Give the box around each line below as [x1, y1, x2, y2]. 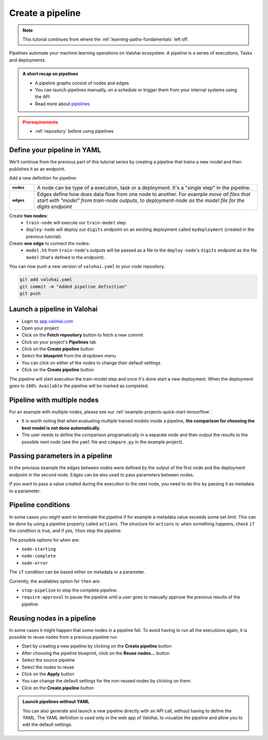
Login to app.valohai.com [21, 318, 73, 324]
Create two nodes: [9, 212, 48, 218]
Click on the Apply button [21, 671, 74, 677]
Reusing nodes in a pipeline [9, 614, 96, 622]
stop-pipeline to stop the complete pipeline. [21, 587, 118, 593]
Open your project [21, 325, 59, 331]
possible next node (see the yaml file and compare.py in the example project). [21, 439, 184, 445]
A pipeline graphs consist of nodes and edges [35, 80, 129, 86]
